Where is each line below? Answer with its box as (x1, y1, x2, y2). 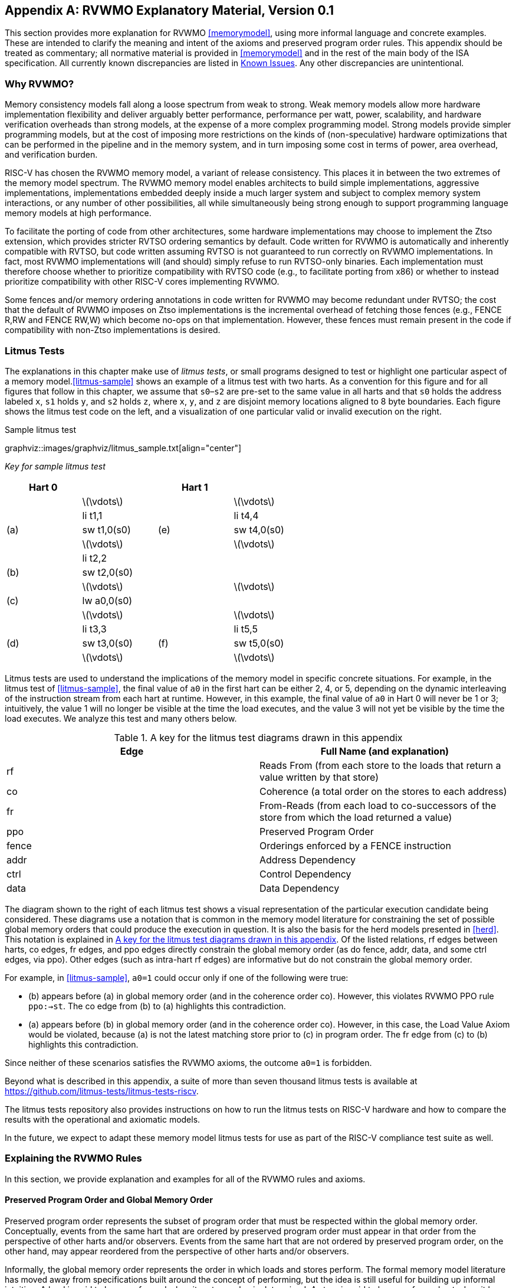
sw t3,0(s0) (82, 637, 133, 649)
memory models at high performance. (5, 208, 152, 219)
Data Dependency (259, 882, 340, 894)
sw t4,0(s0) (234, 523, 284, 536)
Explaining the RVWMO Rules (5, 1152, 142, 1165)
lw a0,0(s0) (82, 594, 133, 606)
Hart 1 (181, 481, 208, 493)
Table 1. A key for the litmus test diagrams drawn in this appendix (114, 731, 403, 744)
